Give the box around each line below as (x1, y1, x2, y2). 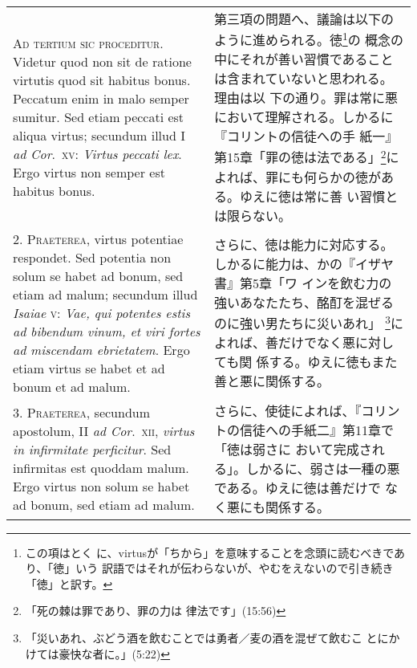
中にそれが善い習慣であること (213, 50, 394, 69)
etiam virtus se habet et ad (13, 358, 165, 377)
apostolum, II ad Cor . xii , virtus (13, 421, 195, 440)
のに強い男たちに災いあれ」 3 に (213, 311, 403, 333)
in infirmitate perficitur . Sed (13, 439, 172, 458)
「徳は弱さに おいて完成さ (213, 439, 372, 458)
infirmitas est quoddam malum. (13, 458, 189, 477)
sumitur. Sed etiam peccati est (13, 107, 184, 126)
